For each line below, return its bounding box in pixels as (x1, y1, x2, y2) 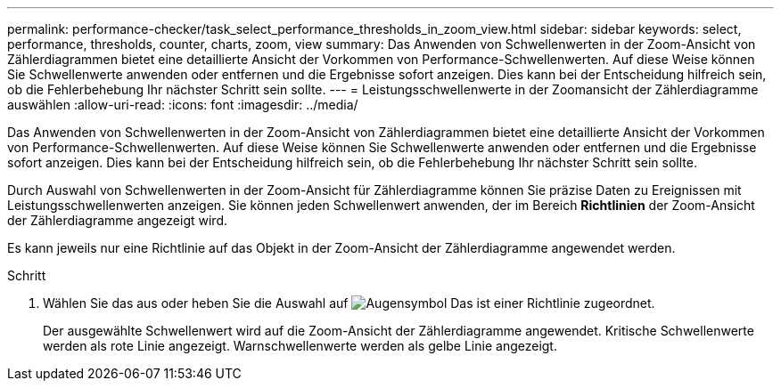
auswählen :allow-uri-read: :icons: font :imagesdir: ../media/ (7, 97, 358, 112)
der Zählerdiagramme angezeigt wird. (7, 213, 227, 228)
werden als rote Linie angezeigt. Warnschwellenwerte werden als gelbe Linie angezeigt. (43, 338, 557, 353)
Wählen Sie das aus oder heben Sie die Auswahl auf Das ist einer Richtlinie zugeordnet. (43, 295, 655, 311)
